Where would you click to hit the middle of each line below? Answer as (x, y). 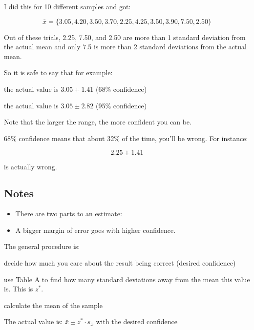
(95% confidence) (121, 105)
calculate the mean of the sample (53, 305)
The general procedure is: (42, 246)
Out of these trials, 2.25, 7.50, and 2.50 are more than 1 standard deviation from (125, 37)
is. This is (19, 289)
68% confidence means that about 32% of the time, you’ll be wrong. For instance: (126, 138)
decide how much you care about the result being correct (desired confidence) (120, 262)
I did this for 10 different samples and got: (67, 6)
